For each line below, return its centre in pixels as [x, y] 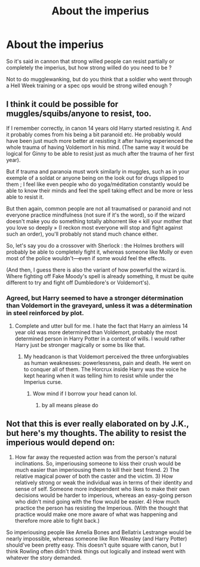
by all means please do [70, 406]
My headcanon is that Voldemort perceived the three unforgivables [106, 356]
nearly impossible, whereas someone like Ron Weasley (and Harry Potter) [97, 538]
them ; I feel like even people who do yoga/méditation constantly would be [98, 184]
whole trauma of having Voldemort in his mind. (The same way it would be [97, 147]
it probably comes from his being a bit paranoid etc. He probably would [94, 134]
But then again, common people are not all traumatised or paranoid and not [99, 208]
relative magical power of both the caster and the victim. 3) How [94, 476]
